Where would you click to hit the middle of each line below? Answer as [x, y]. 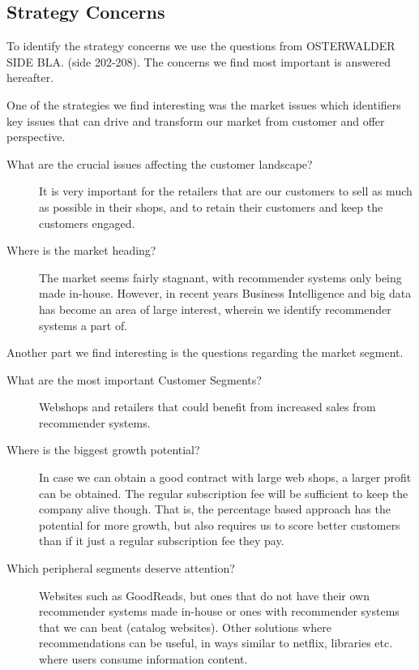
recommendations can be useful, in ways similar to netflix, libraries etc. [216, 643]
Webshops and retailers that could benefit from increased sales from [207, 407]
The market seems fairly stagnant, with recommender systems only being [220, 277]
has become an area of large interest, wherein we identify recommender [215, 309]
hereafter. [30, 77]
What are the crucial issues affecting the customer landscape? [160, 163]
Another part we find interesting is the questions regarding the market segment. [205, 352]
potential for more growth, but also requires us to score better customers [220, 524]
